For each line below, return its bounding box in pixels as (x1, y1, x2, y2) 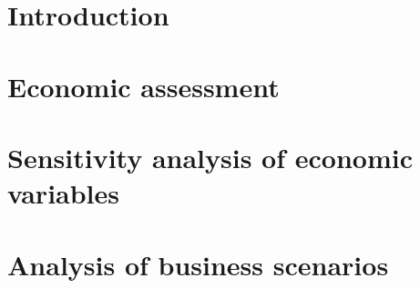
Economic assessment (7, 67, 280, 104)
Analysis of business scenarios (7, 245, 389, 283)
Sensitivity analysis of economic (7, 138, 413, 175)
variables (7, 174, 120, 212)
